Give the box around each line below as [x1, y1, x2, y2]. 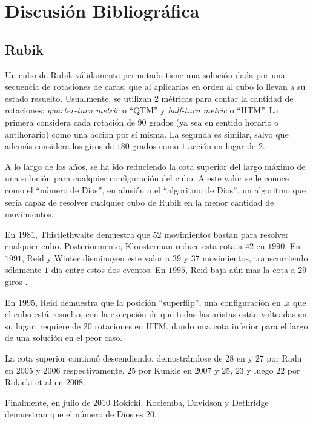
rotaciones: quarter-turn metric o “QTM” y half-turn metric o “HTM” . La [5, 104, 279, 116]
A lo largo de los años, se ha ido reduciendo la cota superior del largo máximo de [5, 160, 306, 172]
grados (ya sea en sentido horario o [149, 115, 279, 128]
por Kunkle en [138, 363, 192, 376]
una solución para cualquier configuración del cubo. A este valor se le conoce [5, 172, 289, 184]
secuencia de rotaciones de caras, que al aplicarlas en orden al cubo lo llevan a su [5, 80, 306, 93]
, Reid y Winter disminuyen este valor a [22, 251, 170, 264]
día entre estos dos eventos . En [51, 263, 166, 276]
